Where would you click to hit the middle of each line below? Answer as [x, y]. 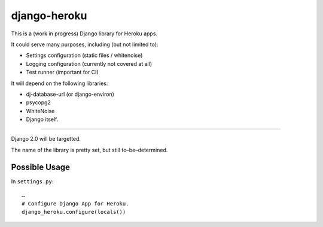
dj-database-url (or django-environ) [70, 94]
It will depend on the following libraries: [60, 83]
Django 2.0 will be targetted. [46, 139]
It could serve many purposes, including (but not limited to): [85, 44]
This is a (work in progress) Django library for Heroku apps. [84, 34]
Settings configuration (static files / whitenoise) [84, 55]
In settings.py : [32, 181]
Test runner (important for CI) [62, 72]
